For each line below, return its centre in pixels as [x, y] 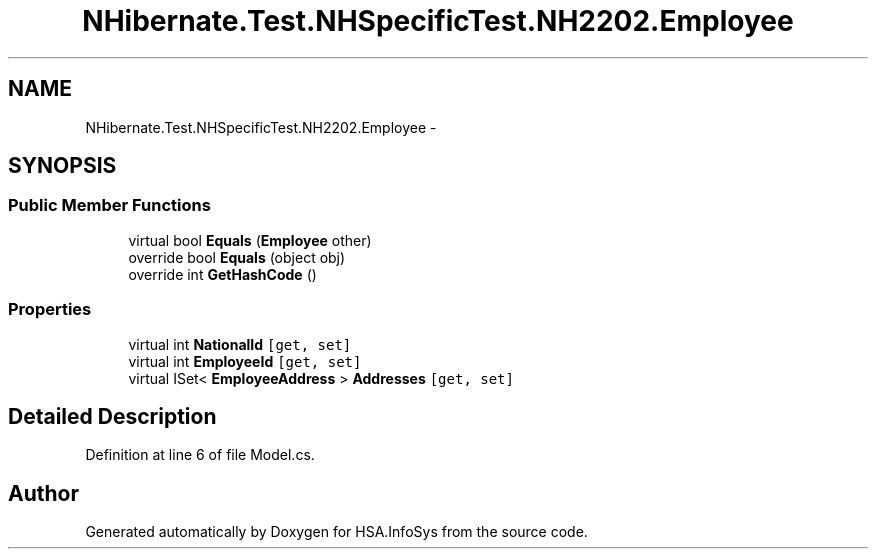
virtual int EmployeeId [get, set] [245, 361]
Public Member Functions [109, 205]
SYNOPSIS [62, 166]
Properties [50, 309]
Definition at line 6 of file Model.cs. [200, 455]
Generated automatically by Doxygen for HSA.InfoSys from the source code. [336, 532]
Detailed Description [112, 416]
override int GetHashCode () [222, 274]
